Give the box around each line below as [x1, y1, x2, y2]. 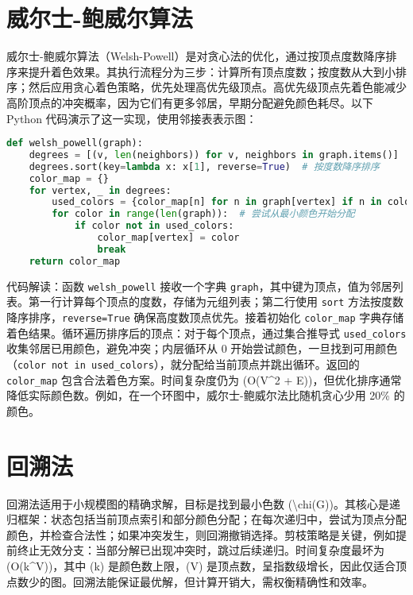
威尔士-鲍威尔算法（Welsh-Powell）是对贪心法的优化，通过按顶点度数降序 [6, 48, 386, 64]
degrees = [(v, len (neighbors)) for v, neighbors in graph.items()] [29, 149, 399, 160]
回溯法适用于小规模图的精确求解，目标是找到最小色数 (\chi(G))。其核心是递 [6, 495, 400, 512]
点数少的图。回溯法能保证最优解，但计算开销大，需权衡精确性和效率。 [6, 573, 373, 589]
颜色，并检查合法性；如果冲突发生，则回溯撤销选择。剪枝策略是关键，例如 [6, 526, 396, 543]
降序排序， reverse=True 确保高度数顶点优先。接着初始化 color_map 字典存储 [6, 309, 404, 326]
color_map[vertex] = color [97, 232, 240, 244]
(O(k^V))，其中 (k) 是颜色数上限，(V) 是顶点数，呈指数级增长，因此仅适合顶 [6, 557, 407, 574]
